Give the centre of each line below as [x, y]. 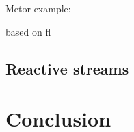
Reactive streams [67, 68]
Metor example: [38, 8]
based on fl [28, 31]
